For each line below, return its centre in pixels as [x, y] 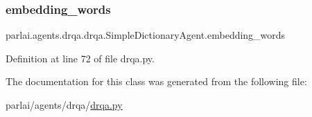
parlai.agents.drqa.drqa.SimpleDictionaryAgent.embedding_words [146, 35]
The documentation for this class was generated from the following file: [156, 81]
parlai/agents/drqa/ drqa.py [64, 105]
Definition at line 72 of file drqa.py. [80, 58]
